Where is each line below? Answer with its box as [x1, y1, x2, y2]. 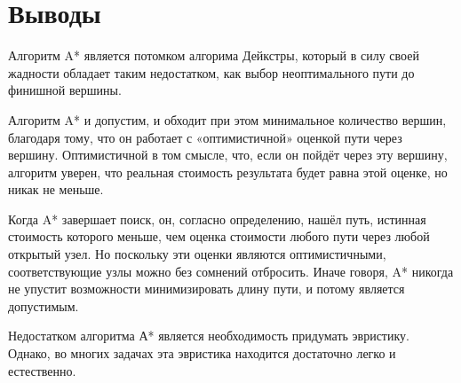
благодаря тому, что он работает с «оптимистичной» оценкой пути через [8, 128, 402, 146]
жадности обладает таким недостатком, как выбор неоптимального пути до [8, 63, 415, 82]
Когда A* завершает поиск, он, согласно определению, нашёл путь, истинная [8, 209, 426, 228]
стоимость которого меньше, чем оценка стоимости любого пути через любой [8, 227, 430, 246]
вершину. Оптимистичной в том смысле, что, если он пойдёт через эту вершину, [8, 145, 448, 164]
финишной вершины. [8, 81, 122, 99]
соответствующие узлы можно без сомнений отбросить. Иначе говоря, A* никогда [8, 262, 454, 280]
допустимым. [8, 296, 79, 315]
